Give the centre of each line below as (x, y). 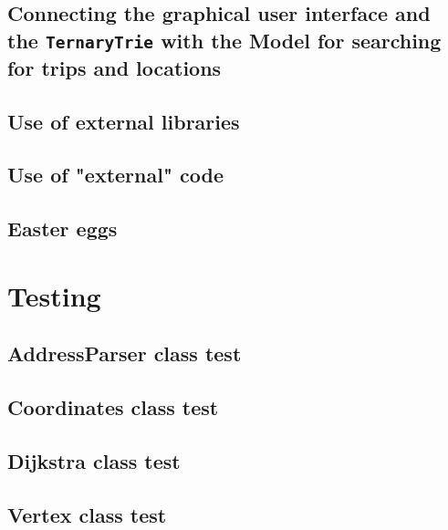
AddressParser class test (125, 353)
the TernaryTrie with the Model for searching (224, 40)
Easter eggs (63, 229)
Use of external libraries (124, 121)
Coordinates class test (113, 407)
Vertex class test (87, 514)
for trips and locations (115, 67)
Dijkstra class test (94, 460)
